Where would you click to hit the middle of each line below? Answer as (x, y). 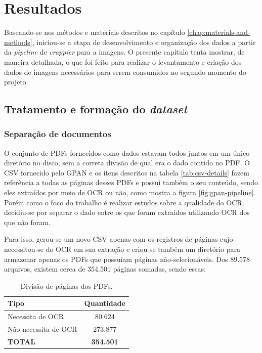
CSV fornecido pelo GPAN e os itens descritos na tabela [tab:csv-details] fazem (127, 172)
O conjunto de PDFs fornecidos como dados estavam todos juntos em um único (127, 152)
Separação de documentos (58, 134)
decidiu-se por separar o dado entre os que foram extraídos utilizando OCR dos (127, 212)
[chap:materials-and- (219, 32)
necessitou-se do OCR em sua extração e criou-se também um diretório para (122, 249)
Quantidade (105, 303)
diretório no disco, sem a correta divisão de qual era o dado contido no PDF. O (127, 163)
